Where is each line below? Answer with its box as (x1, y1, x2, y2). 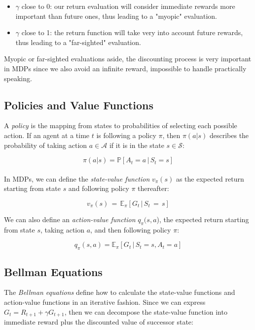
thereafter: (138, 183, 169, 193)
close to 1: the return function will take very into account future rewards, (21, 27, 243, 38)
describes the (209, 130, 249, 140)
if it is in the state (109, 140, 164, 150)
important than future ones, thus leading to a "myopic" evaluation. (15, 10, 217, 21)
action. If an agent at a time (4, 130, 90, 140)
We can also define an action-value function (4, 214, 136, 224)
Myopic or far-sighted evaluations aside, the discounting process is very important (4, 53, 252, 64)
